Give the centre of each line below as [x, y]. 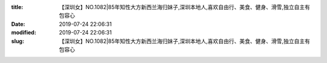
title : [17, 7]
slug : [18, 41]
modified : [24, 33]
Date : [18, 24]
